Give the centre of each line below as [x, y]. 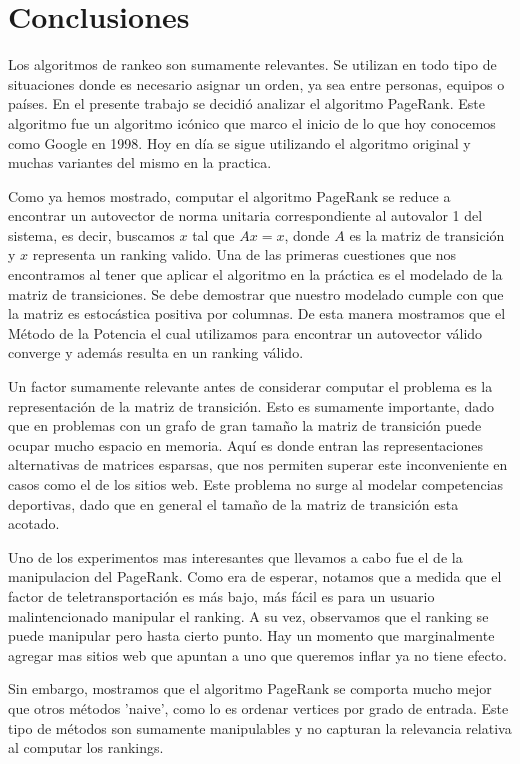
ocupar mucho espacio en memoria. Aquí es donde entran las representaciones [245, 444]
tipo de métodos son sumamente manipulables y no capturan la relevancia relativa [260, 727]
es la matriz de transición [427, 234]
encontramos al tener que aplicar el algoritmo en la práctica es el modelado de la [255, 274]
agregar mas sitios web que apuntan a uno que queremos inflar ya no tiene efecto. [257, 654]
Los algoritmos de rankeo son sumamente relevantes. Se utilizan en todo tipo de [252, 64]
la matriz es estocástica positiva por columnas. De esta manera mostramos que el [257, 313]
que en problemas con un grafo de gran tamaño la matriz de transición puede [245, 425]
